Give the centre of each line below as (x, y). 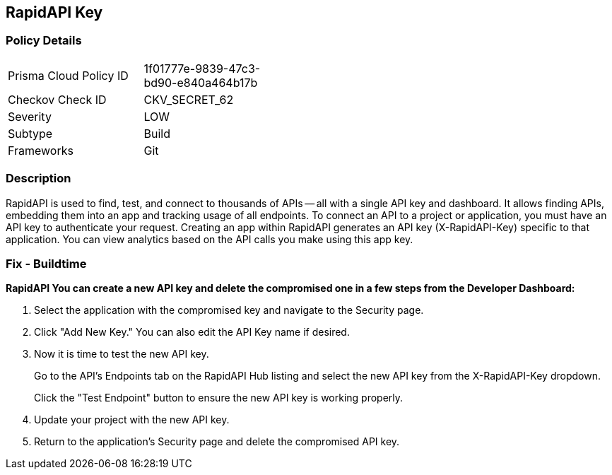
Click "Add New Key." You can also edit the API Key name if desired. (192, 332)
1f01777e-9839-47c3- (202, 68)
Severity (30, 116)
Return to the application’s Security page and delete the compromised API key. (217, 442)
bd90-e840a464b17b (201, 82)
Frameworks (41, 150)
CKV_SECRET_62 (189, 99)
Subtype (30, 133)
